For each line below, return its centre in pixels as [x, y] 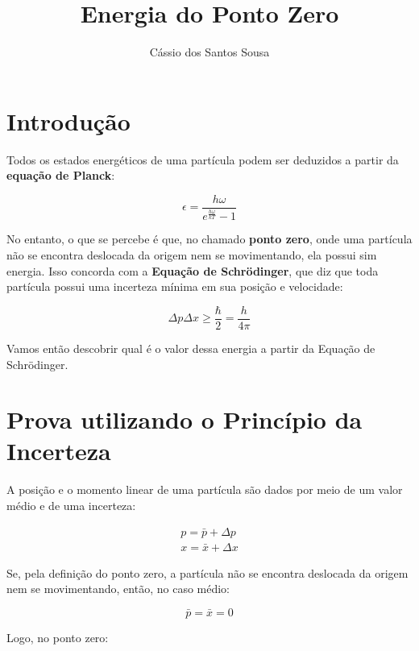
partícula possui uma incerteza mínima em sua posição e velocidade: [175, 286]
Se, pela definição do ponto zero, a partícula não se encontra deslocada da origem [207, 572]
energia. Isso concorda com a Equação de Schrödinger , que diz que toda [193, 270]
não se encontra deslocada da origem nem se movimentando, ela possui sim [192, 255]
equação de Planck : [61, 175]
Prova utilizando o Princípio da [185, 419]
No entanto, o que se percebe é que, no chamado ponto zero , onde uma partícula [209, 239]
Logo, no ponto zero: [58, 637]
